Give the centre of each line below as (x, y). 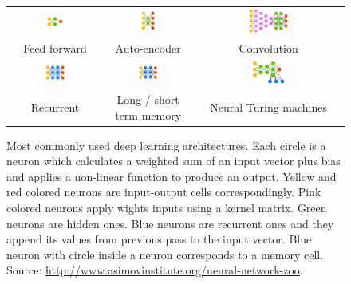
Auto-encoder (148, 48)
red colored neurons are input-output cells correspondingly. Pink (164, 192)
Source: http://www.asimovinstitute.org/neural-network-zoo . (155, 270)
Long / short (148, 99)
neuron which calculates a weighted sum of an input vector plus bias (174, 161)
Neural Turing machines (269, 106)
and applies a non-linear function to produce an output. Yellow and (172, 176)
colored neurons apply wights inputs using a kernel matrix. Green (167, 208)
